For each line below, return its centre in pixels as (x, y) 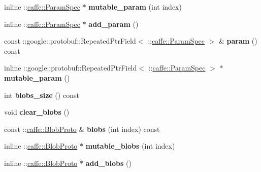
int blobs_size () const (42, 95)
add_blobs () (108, 163)
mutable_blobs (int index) (130, 146)
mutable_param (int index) (135, 7)
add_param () (113, 24)
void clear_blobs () (37, 112)
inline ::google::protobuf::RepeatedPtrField (71, 68)
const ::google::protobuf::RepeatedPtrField (70, 41)
